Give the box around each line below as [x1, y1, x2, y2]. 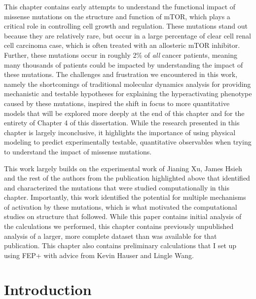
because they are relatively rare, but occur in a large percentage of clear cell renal [4, 30, 251, 40]
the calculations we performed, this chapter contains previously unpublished [4, 221, 234, 231]
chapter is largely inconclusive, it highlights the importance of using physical [4, 127, 236, 137]
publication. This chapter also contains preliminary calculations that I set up [4, 240, 237, 251]
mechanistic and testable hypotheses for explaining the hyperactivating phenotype [4, 88, 252, 99]
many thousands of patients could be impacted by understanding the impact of [4, 59, 243, 70]
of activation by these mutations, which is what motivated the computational [4, 201, 237, 212]
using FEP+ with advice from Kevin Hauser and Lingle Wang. [4, 250, 194, 260]
